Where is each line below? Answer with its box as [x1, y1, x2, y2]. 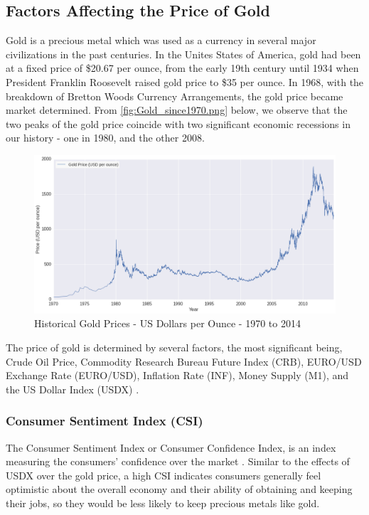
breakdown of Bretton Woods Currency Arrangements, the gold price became [6, 88, 343, 103]
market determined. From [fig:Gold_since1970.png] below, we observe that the [6, 102, 348, 117]
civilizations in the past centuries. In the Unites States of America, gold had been [6, 46, 361, 61]
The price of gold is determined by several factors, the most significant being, [6, 339, 343, 354]
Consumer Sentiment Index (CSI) [6, 412, 203, 430]
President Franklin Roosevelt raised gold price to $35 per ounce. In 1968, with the [6, 74, 364, 89]
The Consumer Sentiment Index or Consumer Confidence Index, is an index [6, 440, 336, 455]
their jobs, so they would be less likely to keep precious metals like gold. [6, 495, 320, 510]
